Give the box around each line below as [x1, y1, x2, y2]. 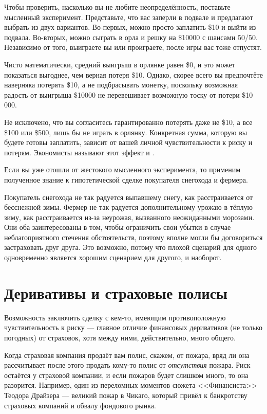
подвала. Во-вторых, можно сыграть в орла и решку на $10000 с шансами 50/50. [4, 31, 258, 42]
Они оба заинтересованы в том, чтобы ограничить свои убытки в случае [4, 222, 231, 232]
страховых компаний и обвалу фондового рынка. [4, 400, 156, 410]
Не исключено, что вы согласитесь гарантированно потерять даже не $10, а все [4, 116, 253, 127]
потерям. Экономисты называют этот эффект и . [4, 147, 155, 157]
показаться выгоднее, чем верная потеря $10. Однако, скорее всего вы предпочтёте [4, 69, 263, 80]
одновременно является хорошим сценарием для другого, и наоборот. [4, 252, 222, 263]
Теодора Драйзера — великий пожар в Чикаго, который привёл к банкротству [4, 389, 247, 400]
